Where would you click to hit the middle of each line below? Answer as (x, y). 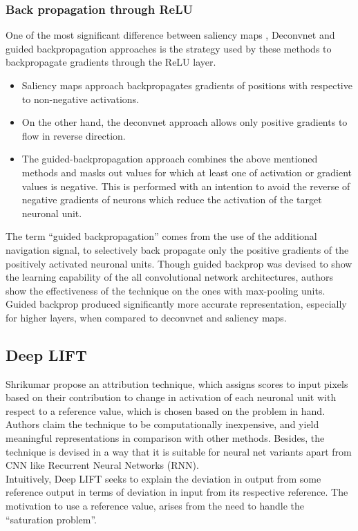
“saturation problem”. (51, 519)
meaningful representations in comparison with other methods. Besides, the (165, 438)
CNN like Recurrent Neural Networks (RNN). (102, 465)
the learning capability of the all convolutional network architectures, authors (170, 277)
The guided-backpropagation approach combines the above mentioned (170, 159)
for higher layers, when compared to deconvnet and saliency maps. (146, 317)
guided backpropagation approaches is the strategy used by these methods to (169, 48)
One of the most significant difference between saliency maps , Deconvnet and (170, 35)
